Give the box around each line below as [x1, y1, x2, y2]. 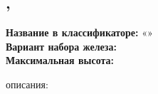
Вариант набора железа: [6, 38, 117, 53]
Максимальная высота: [6, 53, 115, 68]
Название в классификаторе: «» [6, 25, 153, 40]
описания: [6, 76, 48, 91]
